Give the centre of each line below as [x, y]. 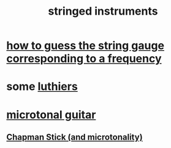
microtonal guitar [51, 115]
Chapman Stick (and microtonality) [74, 137]
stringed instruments [103, 11]
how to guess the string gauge [85, 46]
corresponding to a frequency [84, 59]
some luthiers [42, 87]
